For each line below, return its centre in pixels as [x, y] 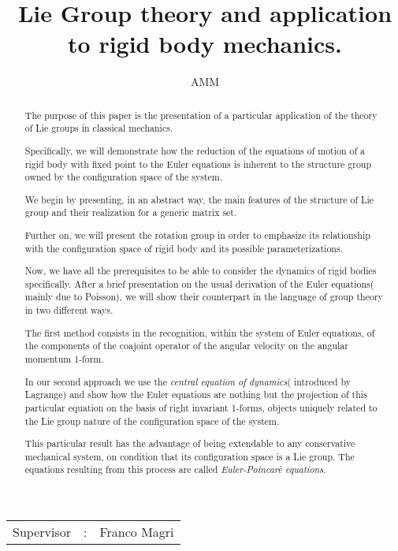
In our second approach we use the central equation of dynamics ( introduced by [188, 381]
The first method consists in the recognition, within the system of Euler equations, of [200, 332]
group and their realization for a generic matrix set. [131, 212]
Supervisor [42, 532]
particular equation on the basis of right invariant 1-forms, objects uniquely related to [201, 407]
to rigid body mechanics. [205, 44]
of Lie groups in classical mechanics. [99, 128]
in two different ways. [69, 310]
